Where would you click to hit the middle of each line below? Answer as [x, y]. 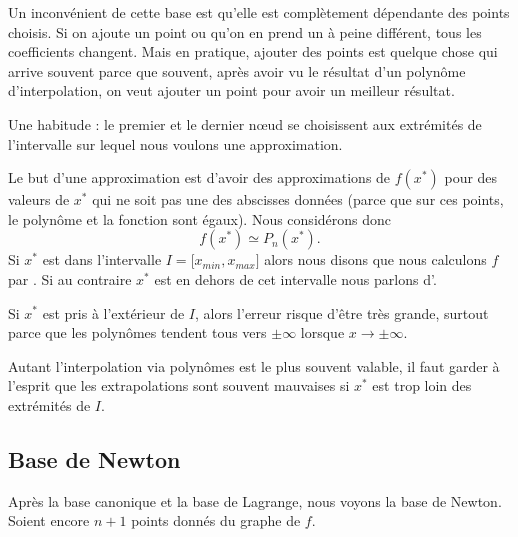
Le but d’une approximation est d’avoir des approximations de [199, 177]
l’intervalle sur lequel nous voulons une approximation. [175, 143]
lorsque [322, 332]
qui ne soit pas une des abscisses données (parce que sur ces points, [298, 199]
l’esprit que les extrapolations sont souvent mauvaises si [179, 385]
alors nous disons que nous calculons [375, 259]
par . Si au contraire [70, 278]
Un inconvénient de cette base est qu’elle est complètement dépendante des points [259, 12]
